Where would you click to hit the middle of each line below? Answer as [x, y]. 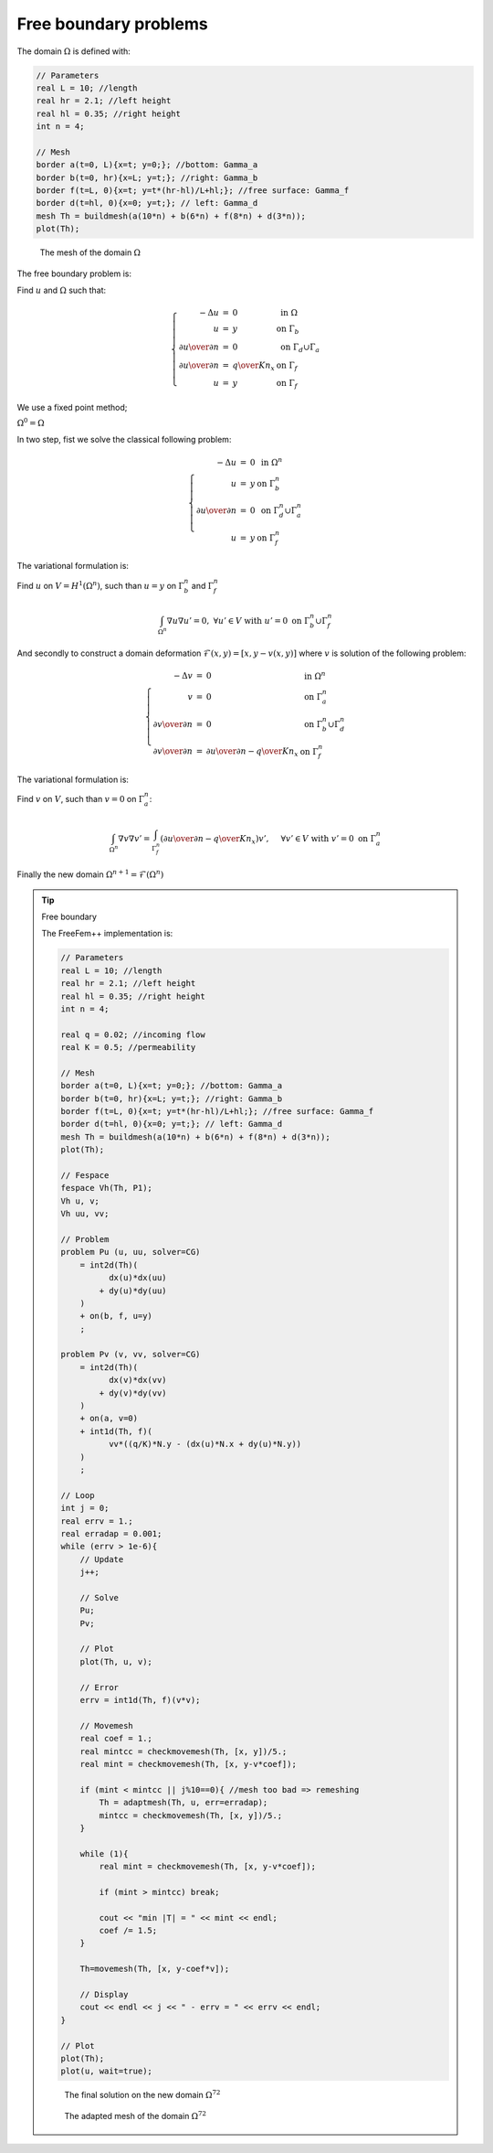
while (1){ [104, 1853]
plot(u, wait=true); [106, 2071]
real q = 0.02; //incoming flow [133, 1034]
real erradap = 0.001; [111, 1533]
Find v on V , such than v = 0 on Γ [81, 799]
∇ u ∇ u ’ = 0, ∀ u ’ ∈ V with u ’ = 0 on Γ [238, 621]
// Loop [78, 1495]
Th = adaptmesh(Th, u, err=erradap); [184, 1803]
